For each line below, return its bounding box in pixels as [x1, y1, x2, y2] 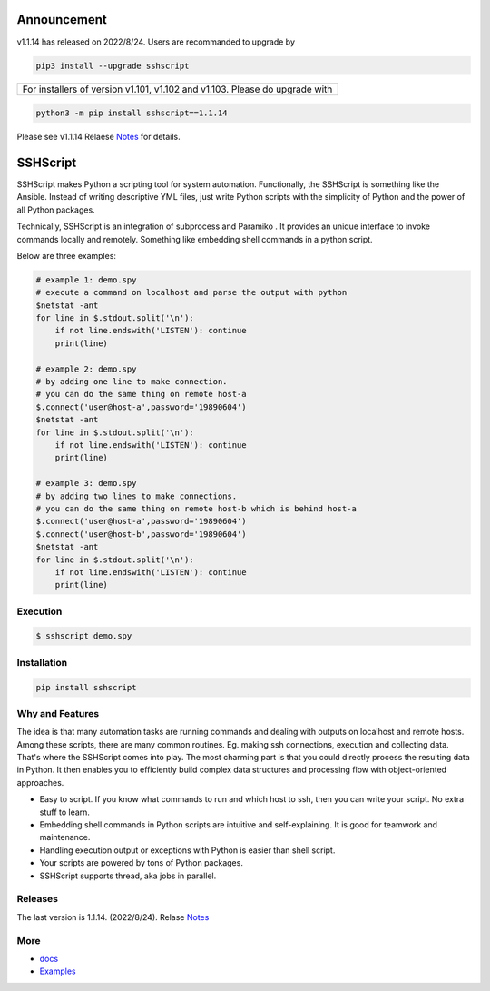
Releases [16, 893, 59, 906]
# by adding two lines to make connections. [35, 491, 238, 501]
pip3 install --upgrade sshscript [35, 60, 190, 71]
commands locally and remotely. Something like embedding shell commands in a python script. [16, 233, 373, 244]
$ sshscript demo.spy [35, 631, 132, 641]
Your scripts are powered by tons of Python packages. [39, 857, 244, 868]
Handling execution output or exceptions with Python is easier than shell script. [39, 845, 336, 856]
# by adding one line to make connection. [35, 377, 228, 387]
